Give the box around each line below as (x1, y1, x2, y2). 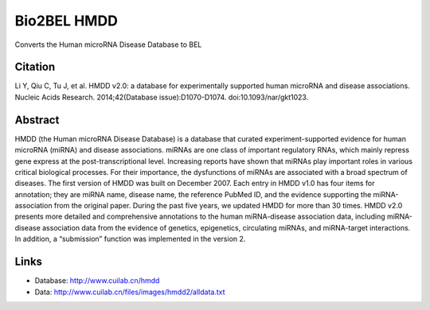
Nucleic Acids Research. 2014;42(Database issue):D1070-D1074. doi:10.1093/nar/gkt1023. (14, 92, 309, 102)
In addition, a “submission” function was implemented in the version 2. (14, 234, 246, 244)
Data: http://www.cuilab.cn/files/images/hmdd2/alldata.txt (34, 287, 226, 296)
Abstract (14, 113, 60, 126)
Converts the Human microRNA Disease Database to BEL (14, 40, 202, 49)
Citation (14, 60, 56, 74)
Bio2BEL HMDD (14, 12, 119, 29)
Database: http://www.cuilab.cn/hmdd (34, 276, 160, 285)
